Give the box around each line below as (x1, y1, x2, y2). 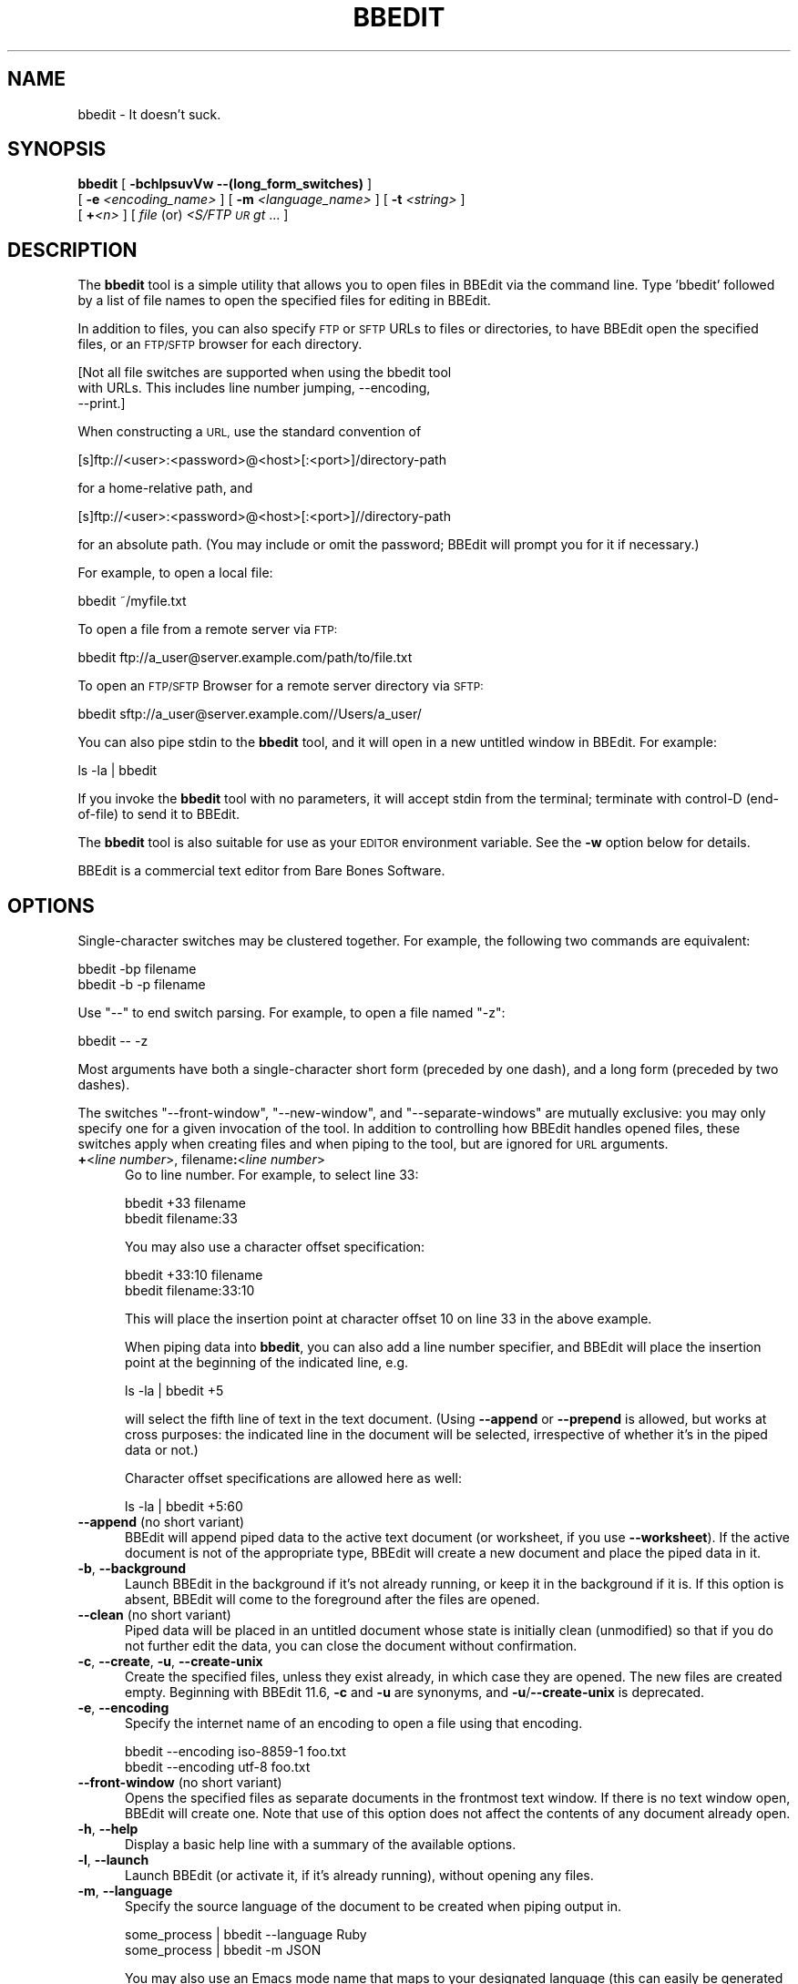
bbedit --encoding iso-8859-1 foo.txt (125, 1744, 346, 1760)
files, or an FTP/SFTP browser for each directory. (77, 336, 363, 353)
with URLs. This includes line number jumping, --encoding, (77, 380, 431, 396)
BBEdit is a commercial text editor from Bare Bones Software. (77, 863, 445, 879)
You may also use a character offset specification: (125, 1239, 425, 1255)
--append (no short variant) (77, 1514, 245, 1530)
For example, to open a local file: (77, 565, 273, 581)
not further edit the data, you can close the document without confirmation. (125, 1638, 578, 1654)
